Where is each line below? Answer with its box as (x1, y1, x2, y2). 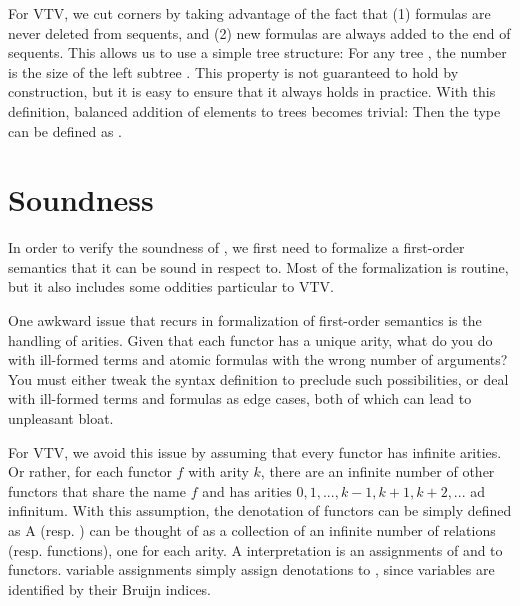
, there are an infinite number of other (260, 461, 495, 482)
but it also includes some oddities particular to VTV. (8, 276, 334, 297)
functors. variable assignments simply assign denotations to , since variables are (8, 559, 495, 580)
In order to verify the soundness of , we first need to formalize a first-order (8, 237, 465, 258)
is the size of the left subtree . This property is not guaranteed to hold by (8, 61, 459, 82)
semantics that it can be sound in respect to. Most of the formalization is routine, (8, 256, 509, 277)
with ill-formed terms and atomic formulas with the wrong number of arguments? (8, 349, 508, 370)
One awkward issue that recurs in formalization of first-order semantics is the (8, 310, 482, 331)
